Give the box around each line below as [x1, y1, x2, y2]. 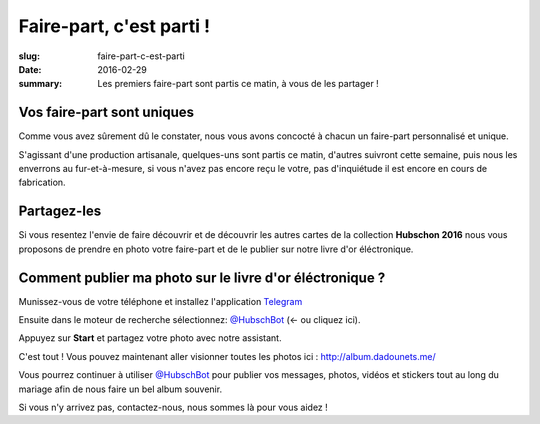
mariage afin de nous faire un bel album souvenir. [18, 383, 223, 395]
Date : [18, 63, 42, 75]
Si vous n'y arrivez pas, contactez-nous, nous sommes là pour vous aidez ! [18, 401, 329, 413]
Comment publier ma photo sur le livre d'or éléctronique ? [18, 269, 386, 286]
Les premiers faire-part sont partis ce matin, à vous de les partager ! [97, 78, 379, 90]
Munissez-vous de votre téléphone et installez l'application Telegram [18, 295, 303, 307]
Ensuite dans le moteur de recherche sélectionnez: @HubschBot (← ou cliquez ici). [18, 314, 361, 325]
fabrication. [18, 176, 66, 189]
